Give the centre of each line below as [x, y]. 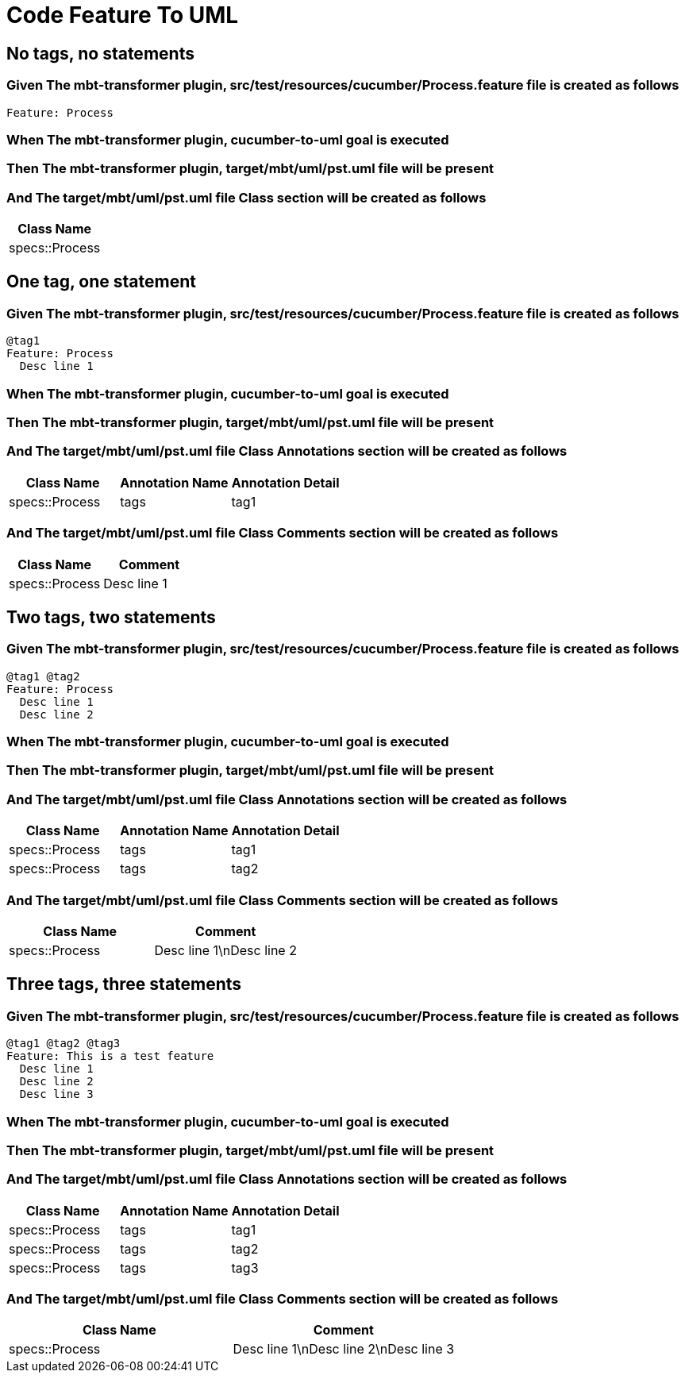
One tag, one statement [101, 282]
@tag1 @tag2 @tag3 [63, 1044]
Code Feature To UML [123, 15]
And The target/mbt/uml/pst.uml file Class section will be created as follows [246, 197]
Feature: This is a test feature [110, 1056]
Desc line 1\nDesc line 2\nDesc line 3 [344, 1349]
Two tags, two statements [111, 617]
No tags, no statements [100, 53]
